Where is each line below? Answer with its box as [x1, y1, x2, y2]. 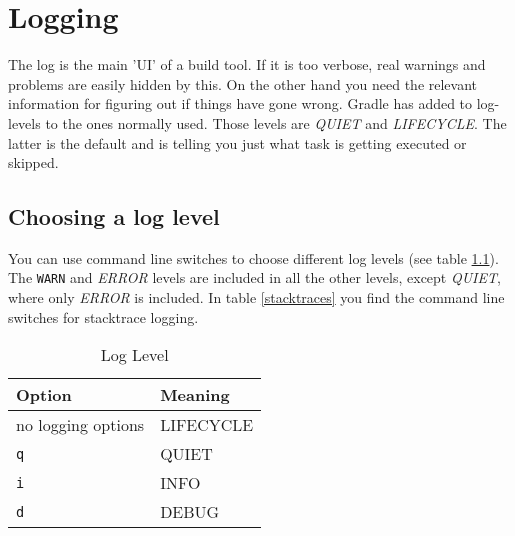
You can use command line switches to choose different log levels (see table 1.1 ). [8, 247, 499, 268]
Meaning [160, 383, 230, 407]
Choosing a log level [8, 201, 220, 232]
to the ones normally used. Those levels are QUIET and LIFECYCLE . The [45, 112, 507, 133]
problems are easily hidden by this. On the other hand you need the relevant [8, 73, 478, 94]
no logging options [16, 413, 145, 437]
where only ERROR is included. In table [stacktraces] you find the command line [8, 287, 505, 308]
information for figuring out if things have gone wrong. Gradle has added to [8, 93, 473, 114]
